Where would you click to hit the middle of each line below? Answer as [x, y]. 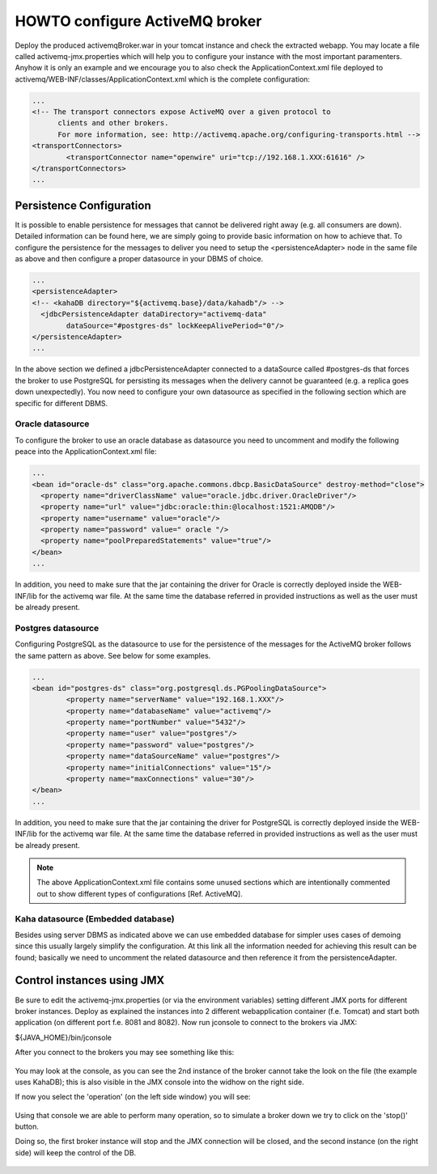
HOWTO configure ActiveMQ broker [138, 21]
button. [27, 1127]
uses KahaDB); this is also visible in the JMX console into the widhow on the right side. [160, 1082]
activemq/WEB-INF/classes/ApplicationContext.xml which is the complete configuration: [163, 79]
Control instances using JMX [90, 980]
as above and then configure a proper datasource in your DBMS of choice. [139, 259]
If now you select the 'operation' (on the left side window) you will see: [133, 1097]
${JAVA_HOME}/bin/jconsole [64, 1037]
